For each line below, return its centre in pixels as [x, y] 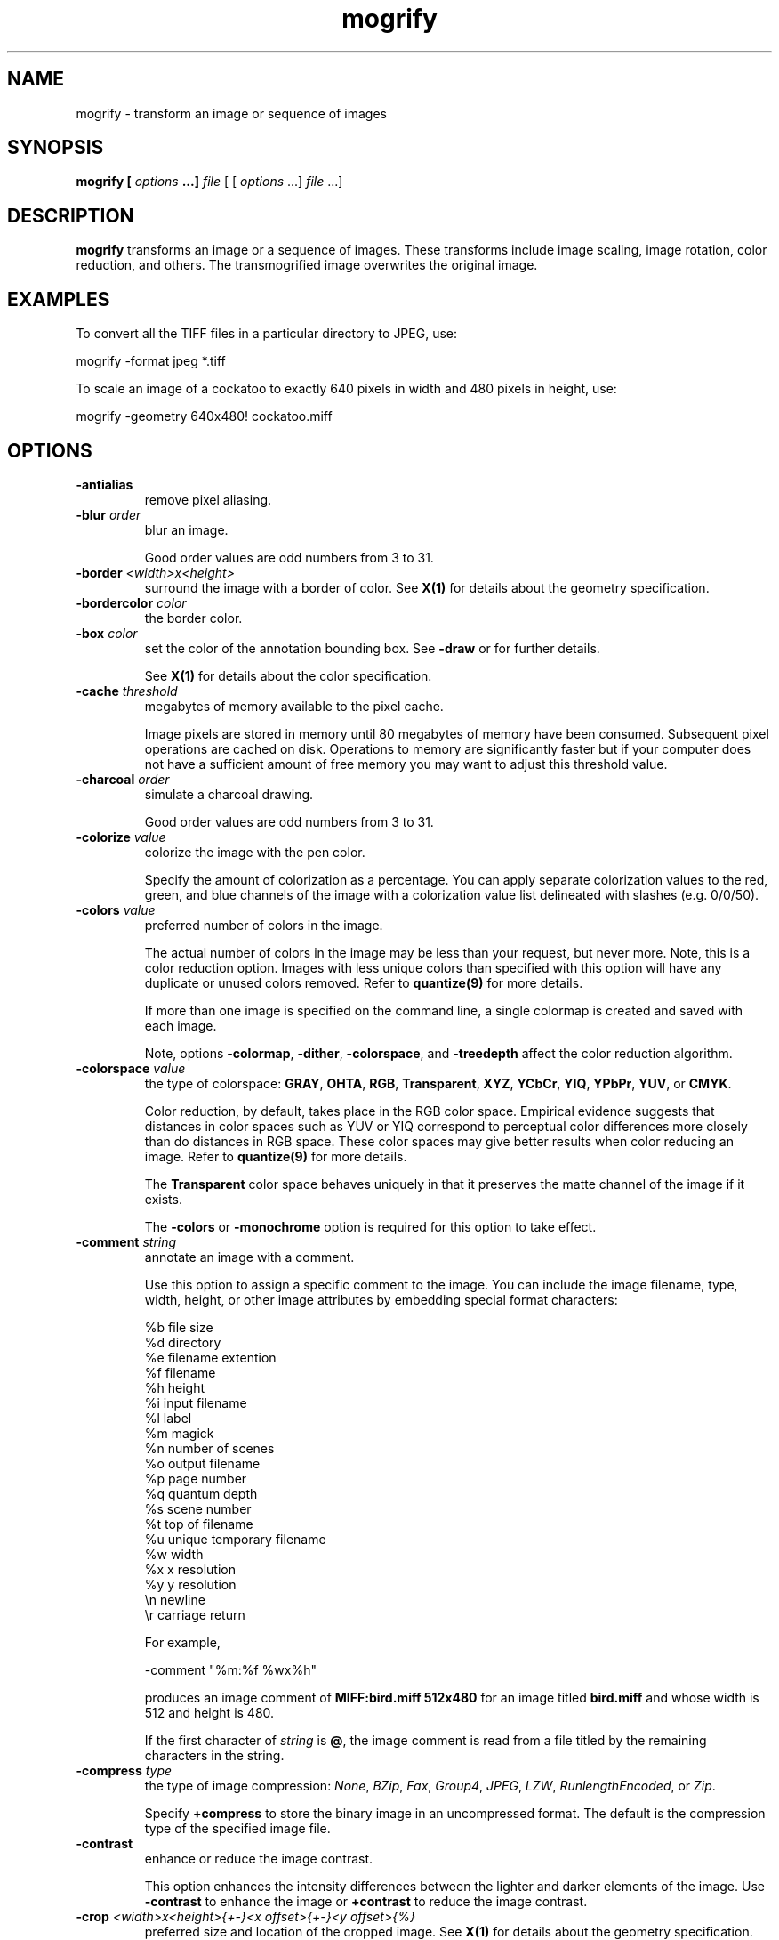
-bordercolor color [131, 602]
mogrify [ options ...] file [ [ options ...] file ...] [209, 182]
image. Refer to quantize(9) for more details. [276, 1156]
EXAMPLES [59, 299]
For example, [182, 1642]
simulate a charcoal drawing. [229, 794]
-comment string [126, 1241]
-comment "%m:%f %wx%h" [230, 1669]
